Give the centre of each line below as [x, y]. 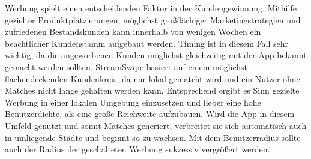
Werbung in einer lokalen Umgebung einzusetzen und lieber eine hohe [133, 102]
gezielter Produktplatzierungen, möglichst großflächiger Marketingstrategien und [153, 19]
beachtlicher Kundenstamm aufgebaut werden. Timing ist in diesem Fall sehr [146, 43]
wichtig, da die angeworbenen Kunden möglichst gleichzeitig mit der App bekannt [156, 55]
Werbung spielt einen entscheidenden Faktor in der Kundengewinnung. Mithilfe [151, 8]
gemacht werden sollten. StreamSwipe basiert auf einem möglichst [126, 66]
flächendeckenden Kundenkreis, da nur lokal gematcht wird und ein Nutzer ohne [152, 78]
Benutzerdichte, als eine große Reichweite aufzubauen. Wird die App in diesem [150, 114]
